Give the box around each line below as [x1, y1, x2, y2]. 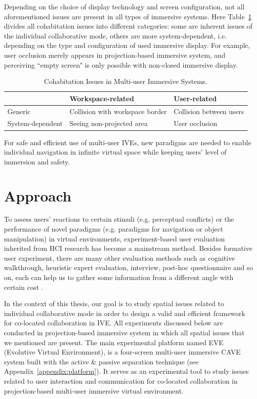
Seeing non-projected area [69, 118, 148, 128]
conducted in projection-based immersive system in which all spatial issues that [4, 327, 245, 337]
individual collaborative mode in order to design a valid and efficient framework [4, 308, 245, 318]
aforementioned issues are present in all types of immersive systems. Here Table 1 [4, 11, 252, 21]
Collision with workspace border [69, 106, 167, 116]
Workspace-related [69, 93, 134, 103]
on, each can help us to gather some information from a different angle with [4, 272, 234, 282]
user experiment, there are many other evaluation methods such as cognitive [4, 252, 235, 263]
